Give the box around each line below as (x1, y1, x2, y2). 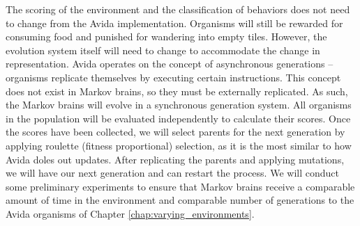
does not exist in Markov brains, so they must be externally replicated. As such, (6, 83, 348, 98)
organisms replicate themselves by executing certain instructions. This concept (6, 70, 341, 84)
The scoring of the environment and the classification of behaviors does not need (6, 2, 350, 16)
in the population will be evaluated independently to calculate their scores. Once (6, 111, 351, 125)
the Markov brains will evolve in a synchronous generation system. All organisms (6, 97, 352, 112)
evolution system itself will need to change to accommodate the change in (6, 42, 320, 57)
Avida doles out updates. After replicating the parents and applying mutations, (6, 152, 345, 166)
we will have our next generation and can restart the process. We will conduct (6, 166, 339, 180)
